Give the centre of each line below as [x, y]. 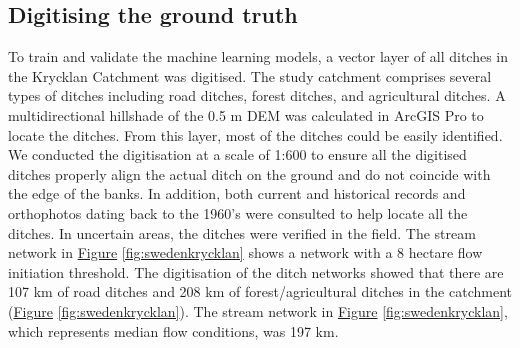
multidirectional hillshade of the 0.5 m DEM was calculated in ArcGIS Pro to [246, 114]
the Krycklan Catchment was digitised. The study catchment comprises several [250, 75]
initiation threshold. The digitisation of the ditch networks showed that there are [256, 271]
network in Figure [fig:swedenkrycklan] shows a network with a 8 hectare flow [245, 252]
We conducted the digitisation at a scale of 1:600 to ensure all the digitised [237, 154]
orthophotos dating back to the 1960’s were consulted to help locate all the [238, 212]
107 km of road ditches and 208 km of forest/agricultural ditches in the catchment [260, 291]
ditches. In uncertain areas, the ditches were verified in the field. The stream [242, 232]
